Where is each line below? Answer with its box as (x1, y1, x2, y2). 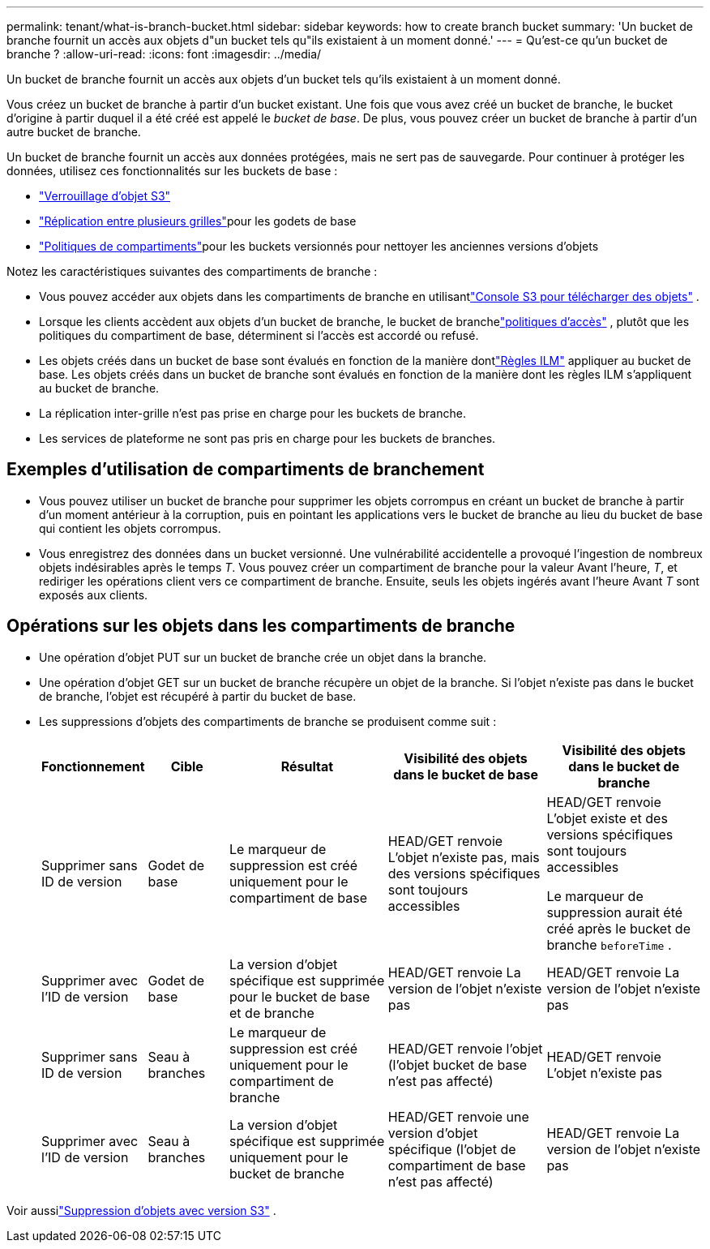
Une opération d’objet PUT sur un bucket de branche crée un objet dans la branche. (39, 650, 487, 664)
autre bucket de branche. (6, 125, 141, 139)
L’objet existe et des (546, 809, 668, 826)
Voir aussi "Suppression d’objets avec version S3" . (6, 1203, 276, 1217)
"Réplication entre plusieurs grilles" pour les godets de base (39, 214, 357, 228)
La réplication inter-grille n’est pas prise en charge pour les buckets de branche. (39, 406, 466, 420)
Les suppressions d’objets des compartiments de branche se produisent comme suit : (39, 714, 497, 728)
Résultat (280, 758, 334, 775)
